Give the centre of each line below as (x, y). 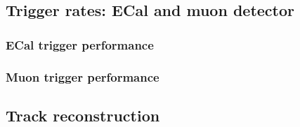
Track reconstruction (83, 115)
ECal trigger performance (80, 44)
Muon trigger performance (83, 76)
